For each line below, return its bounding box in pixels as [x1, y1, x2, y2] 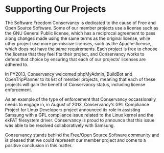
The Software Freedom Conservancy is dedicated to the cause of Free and [5, 20, 156, 26]
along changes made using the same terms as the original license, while [5, 35, 151, 41]
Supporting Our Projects [5, 3, 106, 15]
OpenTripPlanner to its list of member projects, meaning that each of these [5, 76, 156, 82]
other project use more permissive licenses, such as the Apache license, [5, 40, 152, 46]
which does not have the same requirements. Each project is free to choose [5, 46, 158, 52]
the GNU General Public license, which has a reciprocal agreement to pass [5, 30, 156, 36]
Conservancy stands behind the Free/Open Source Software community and [5, 132, 160, 138]
